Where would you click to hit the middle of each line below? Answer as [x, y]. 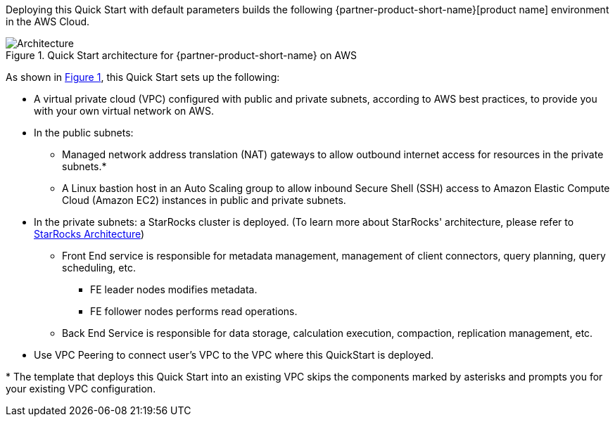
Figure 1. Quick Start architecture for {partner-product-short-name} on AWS [182, 55]
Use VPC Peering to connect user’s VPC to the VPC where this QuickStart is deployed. [234, 355]
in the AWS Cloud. [48, 21]
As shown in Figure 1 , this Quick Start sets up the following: [143, 77]
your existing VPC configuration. [81, 389]
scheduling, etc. [99, 268]
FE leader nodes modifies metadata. [174, 289]
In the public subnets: [84, 133]
